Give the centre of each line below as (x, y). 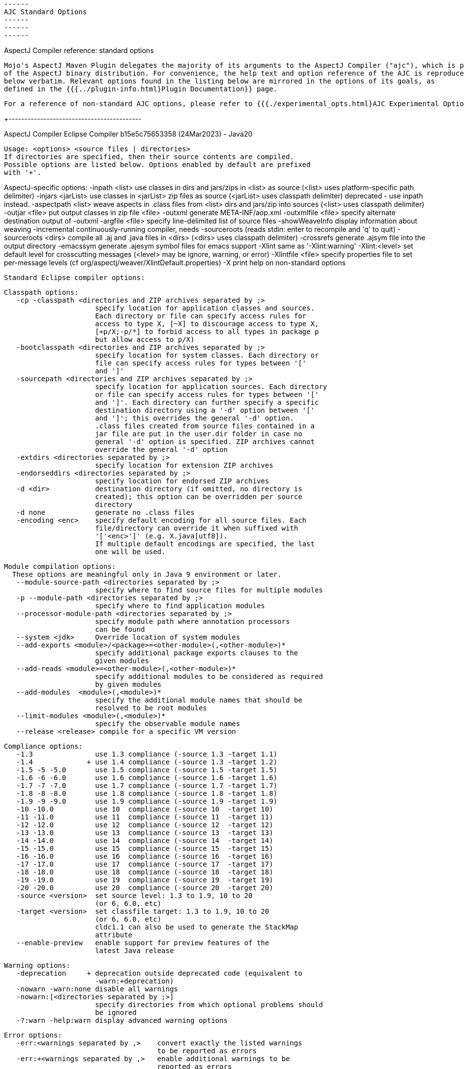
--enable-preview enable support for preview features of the (143, 943)
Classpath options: (41, 292)
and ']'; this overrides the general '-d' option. (195, 418)
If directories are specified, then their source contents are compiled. (149, 157)
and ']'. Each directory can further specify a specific (207, 402)
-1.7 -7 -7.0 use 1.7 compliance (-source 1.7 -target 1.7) (147, 786)
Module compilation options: (60, 566)
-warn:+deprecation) (134, 981)
